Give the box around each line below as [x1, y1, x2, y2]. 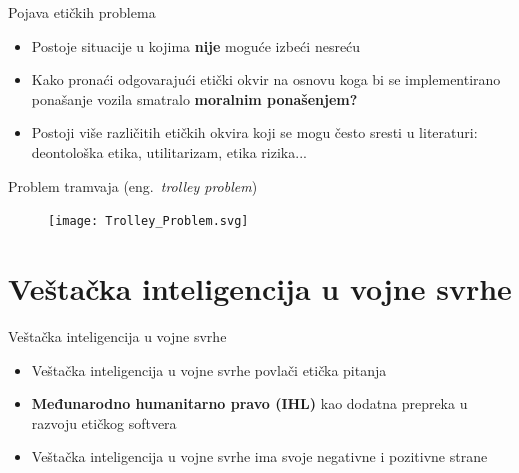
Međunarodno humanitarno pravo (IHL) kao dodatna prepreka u [31, 393, 468, 414]
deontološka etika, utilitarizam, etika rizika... [31, 141, 307, 162]
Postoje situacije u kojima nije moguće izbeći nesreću [31, 35, 361, 56]
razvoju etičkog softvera [31, 412, 177, 433]
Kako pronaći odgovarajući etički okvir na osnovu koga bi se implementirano [31, 69, 501, 90]
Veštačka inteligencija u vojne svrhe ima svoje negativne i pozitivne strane [31, 446, 488, 467]
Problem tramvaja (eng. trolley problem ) [8, 175, 258, 196]
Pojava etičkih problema [8, 2, 156, 22]
